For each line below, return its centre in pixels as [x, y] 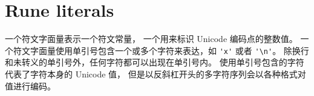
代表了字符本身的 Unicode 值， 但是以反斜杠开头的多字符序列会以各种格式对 [155, 73]
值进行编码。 [30, 85]
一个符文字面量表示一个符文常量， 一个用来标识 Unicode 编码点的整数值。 [151, 39]
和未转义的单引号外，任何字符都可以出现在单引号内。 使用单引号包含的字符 [155, 62]
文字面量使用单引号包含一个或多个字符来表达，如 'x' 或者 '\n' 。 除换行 [165, 50]
